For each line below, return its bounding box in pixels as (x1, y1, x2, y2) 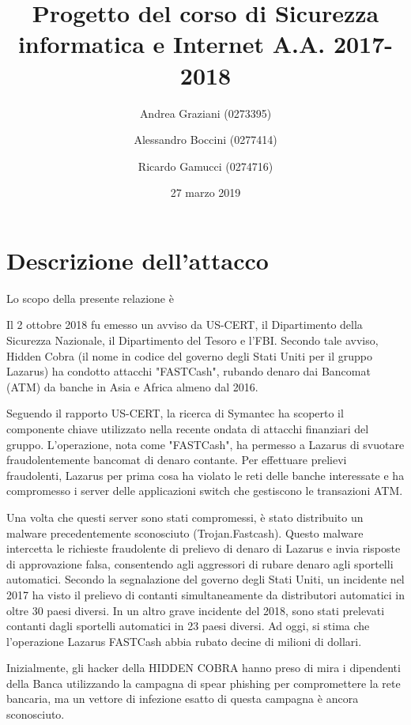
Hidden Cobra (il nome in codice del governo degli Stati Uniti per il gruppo (6, 347, 372, 364)
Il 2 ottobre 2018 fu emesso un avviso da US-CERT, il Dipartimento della (6, 316, 363, 333)
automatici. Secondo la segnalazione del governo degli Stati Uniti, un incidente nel (6, 571, 405, 587)
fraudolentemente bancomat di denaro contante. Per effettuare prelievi (6, 451, 347, 468)
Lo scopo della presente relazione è (6, 289, 174, 306)
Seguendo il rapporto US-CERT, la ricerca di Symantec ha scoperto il (6, 405, 344, 421)
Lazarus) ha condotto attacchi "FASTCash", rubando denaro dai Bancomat (6, 363, 371, 379)
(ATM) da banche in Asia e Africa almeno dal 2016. (6, 378, 258, 395)
